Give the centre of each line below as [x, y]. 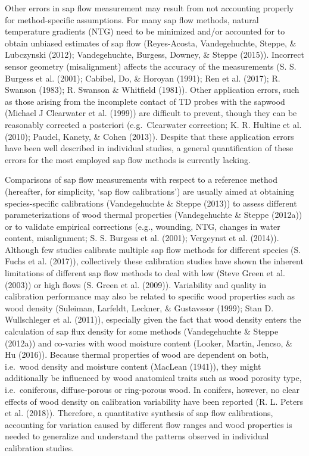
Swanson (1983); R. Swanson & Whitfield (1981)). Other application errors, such [152, 90]
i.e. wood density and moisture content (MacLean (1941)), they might [133, 366]
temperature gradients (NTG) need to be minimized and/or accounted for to [145, 31]
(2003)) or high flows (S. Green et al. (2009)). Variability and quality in [136, 284]
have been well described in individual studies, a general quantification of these [149, 148]
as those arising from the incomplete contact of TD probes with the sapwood [145, 101]
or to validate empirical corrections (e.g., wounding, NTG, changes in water [143, 226]
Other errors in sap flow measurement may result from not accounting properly [149, 8]
